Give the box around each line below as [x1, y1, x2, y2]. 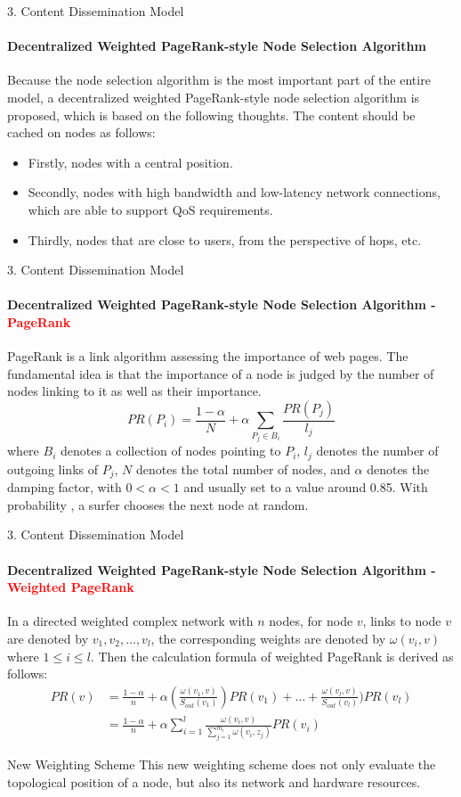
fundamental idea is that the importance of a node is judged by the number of [7, 364, 434, 382]
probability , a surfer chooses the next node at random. [7, 495, 309, 514]
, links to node [362, 612, 441, 630]
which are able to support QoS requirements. [28, 200, 273, 218]
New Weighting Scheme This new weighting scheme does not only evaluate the [7, 755, 436, 774]
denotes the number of [316, 441, 439, 460]
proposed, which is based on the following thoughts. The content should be [7, 105, 416, 124]
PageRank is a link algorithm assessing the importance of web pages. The [7, 347, 408, 366]
